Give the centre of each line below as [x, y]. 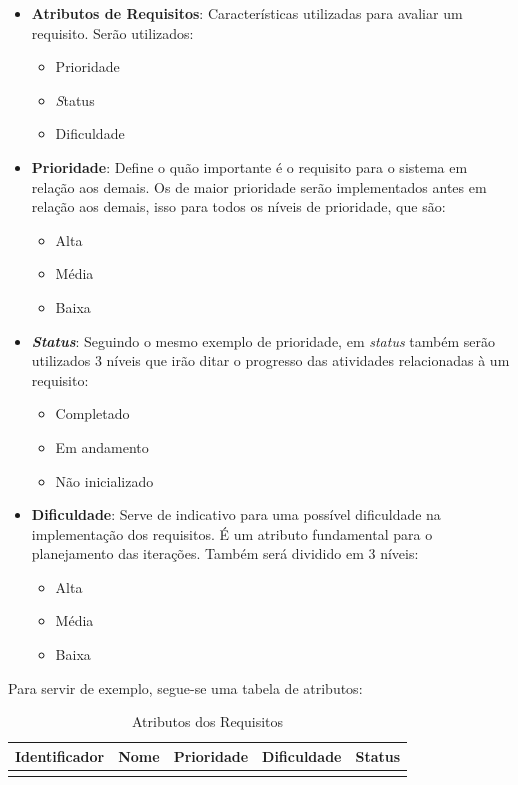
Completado [92, 413]
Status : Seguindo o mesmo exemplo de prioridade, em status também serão [263, 340]
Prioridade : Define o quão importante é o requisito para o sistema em [249, 166]
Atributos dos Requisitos [208, 721]
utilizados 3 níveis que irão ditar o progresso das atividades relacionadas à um [270, 360]
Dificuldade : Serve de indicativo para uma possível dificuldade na [236, 514]
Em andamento [102, 446]
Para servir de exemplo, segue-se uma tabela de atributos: [185, 687]
